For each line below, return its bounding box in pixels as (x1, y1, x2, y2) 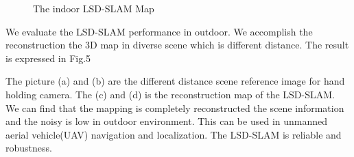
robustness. (5, 141, 52, 155)
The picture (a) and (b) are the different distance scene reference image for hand (5, 74, 345, 88)
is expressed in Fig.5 (5, 51, 91, 65)
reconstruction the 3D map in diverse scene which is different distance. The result (5, 38, 349, 52)
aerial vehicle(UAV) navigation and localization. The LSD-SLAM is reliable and (5, 127, 342, 141)
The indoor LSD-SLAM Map (33, 1, 154, 15)
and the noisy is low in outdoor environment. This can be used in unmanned (5, 114, 328, 128)
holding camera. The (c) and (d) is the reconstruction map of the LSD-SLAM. (5, 87, 335, 101)
